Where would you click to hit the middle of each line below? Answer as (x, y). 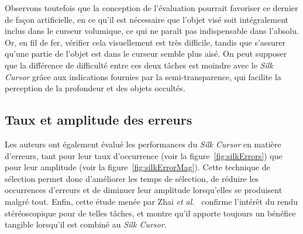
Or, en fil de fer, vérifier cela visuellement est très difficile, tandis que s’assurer (145, 42)
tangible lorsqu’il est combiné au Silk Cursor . (86, 224)
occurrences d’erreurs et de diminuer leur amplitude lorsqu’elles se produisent (144, 190)
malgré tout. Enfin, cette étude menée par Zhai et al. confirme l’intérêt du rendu (151, 201)
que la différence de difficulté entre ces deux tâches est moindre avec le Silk (139, 65)
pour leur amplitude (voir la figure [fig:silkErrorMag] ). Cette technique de (137, 167)
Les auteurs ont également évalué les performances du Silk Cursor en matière (143, 144)
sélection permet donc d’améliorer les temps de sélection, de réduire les (132, 178)
